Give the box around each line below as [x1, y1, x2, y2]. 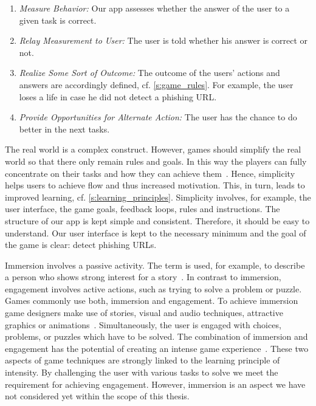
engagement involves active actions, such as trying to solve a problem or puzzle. [5, 282, 302, 295]
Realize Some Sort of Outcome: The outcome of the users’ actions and [19, 66, 280, 79]
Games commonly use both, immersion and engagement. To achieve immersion [5, 294, 298, 307]
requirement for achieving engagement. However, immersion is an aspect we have [5, 377, 306, 390]
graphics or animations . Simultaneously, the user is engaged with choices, [5, 318, 281, 331]
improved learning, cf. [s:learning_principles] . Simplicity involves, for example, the [5, 190, 311, 203]
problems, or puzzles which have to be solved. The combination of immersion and [5, 330, 308, 343]
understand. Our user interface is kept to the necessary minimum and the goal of [5, 226, 306, 239]
